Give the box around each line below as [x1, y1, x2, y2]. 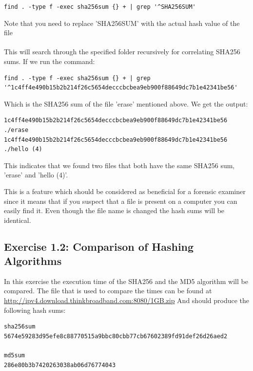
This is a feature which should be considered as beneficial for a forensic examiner [4, 186, 246, 196]
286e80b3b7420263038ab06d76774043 [4, 361, 116, 369]
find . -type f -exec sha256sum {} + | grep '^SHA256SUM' [4, 3, 196, 10]
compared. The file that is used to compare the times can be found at [4, 285, 212, 296]
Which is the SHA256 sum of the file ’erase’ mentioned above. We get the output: [4, 98, 248, 109]
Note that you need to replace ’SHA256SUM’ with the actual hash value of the [4, 18, 240, 28]
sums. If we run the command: [4, 56, 95, 66]
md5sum [4, 352, 25, 359]
